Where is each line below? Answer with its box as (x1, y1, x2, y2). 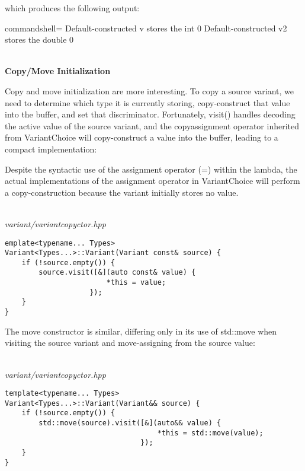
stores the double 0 (5, 33, 74, 46)
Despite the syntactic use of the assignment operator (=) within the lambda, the (5, 163, 297, 175)
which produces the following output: (5, 2, 140, 14)
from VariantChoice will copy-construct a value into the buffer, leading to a (5, 131, 278, 144)
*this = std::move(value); (157, 428, 264, 437)
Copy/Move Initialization (5, 65, 111, 77)
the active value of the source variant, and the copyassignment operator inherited (5, 119, 300, 132)
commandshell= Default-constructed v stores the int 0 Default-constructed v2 (5, 21, 287, 34)
